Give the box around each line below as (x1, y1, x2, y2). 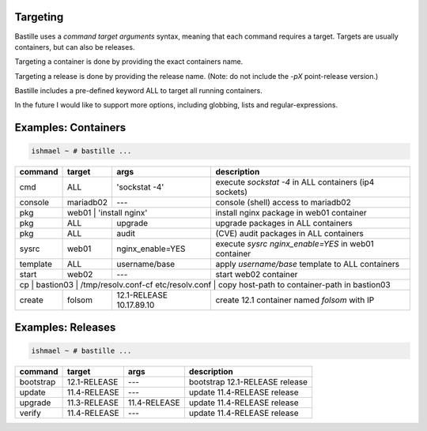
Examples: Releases (14, 320, 116, 334)
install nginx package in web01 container (215, 208, 367, 219)
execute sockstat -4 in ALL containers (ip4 (215, 177, 375, 188)
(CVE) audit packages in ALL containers (215, 228, 364, 239)
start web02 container (215, 269, 298, 280)
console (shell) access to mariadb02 (215, 197, 351, 208)
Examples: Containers (14, 121, 127, 134)
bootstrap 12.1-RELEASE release (188, 377, 308, 388)
